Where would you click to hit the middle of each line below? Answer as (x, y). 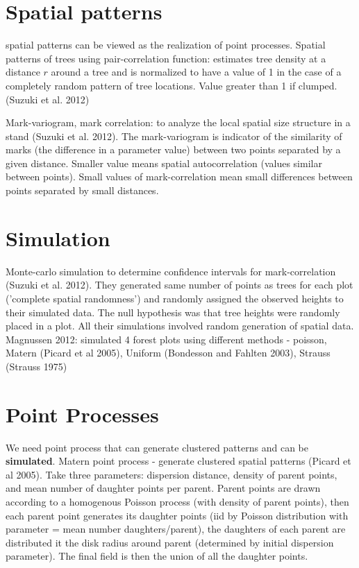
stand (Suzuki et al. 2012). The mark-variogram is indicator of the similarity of (174, 136)
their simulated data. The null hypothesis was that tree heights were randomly (173, 312)
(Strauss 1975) (36, 366)
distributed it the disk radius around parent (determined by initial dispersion (170, 542)
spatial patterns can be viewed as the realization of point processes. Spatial (166, 45)
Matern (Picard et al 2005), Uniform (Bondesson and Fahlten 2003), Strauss (168, 353)
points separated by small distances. (82, 190)
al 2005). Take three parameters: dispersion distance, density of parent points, (172, 474)
